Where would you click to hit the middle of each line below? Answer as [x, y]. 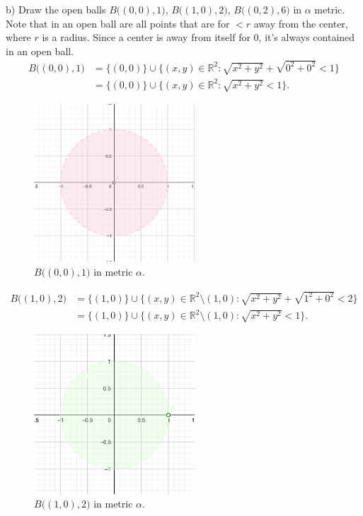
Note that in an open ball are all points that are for [118, 23]
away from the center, [301, 23]
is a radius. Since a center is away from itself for [146, 37]
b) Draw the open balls [56, 9]
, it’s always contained [307, 37]
